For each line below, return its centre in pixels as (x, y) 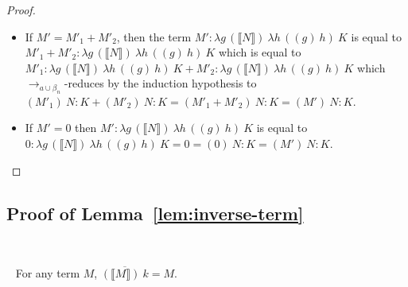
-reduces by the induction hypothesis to (160, 83)
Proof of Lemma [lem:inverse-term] (155, 213)
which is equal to (260, 52)
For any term (48, 272)
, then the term (154, 36)
